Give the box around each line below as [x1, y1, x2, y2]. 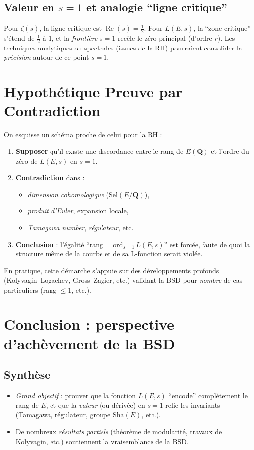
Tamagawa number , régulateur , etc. [27, 222, 134, 232]
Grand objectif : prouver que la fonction [15, 390, 136, 400]
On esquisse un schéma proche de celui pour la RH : [4, 129, 162, 140]
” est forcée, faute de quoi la [164, 239, 250, 249]
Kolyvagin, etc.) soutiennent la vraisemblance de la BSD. [15, 436, 189, 446]
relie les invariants [165, 400, 220, 410]
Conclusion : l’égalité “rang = [15, 239, 111, 249]
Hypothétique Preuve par [4, 81, 183, 101]
